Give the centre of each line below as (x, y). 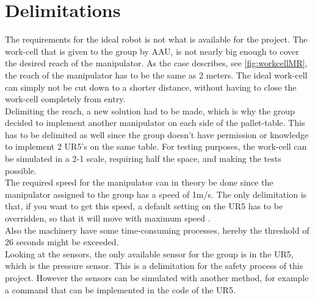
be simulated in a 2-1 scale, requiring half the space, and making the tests (143, 159)
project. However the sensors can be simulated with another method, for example (157, 277)
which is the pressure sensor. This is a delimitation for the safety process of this (154, 266)
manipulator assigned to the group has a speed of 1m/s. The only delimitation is (156, 194)
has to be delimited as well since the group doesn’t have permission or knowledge (157, 134)
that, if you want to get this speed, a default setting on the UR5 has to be (144, 206)
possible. (21, 170)
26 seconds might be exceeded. (62, 242)
